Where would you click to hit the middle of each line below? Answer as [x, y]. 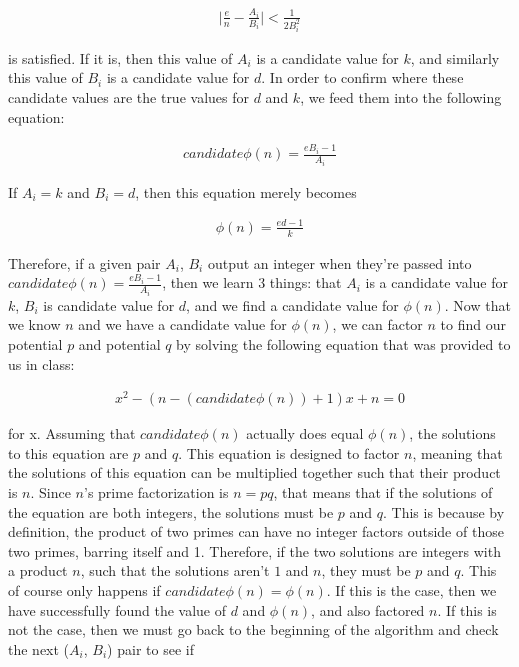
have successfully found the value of [117, 609]
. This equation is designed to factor [289, 452]
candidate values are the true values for [128, 97]
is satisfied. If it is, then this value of [120, 57]
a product [38, 570]
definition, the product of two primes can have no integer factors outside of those [256, 531]
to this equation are [68, 452]
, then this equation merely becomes [246, 191]
